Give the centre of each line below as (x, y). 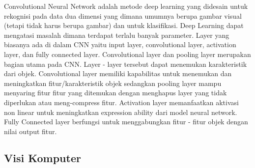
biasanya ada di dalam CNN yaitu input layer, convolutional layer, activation (120, 44)
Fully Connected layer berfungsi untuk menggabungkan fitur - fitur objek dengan (126, 122)
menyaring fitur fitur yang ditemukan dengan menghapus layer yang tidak (115, 93)
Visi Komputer (42, 157)
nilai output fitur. (30, 131)
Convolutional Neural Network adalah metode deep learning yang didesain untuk (126, 6)
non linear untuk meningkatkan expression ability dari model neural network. (121, 112)
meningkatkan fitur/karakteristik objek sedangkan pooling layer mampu (113, 83)
